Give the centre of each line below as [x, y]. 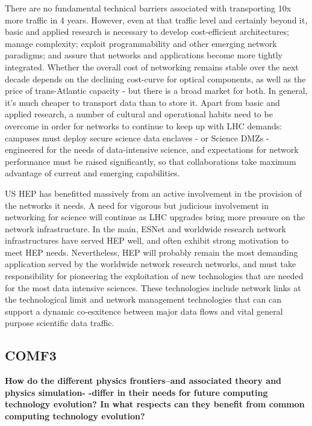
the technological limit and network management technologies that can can [143, 299]
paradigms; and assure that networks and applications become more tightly [144, 55]
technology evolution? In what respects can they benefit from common [155, 404]
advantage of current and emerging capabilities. [92, 173]
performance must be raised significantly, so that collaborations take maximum [151, 161]
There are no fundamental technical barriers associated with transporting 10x [148, 8]
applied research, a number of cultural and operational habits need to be [139, 114]
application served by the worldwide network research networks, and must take [151, 264]
